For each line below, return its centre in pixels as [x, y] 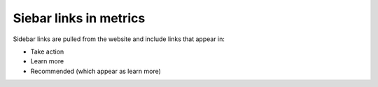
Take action [47, 52]
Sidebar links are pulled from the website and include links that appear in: [119, 39]
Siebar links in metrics [79, 18]
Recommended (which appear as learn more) [96, 71]
